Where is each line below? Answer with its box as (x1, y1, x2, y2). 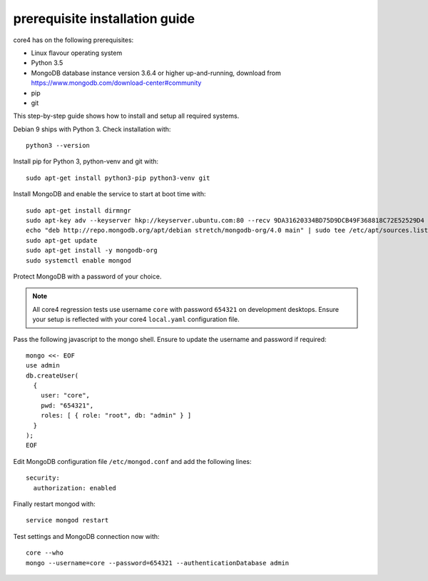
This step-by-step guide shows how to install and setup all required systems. (13, 111, 240, 121)
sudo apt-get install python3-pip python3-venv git (26, 173, 210, 182)
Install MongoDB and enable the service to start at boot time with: (13, 190, 206, 198)
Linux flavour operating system (31, 49, 123, 57)
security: (26, 474, 60, 482)
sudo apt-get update (26, 236, 98, 244)
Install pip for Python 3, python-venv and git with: (13, 157, 159, 166)
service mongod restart (26, 516, 109, 525)
